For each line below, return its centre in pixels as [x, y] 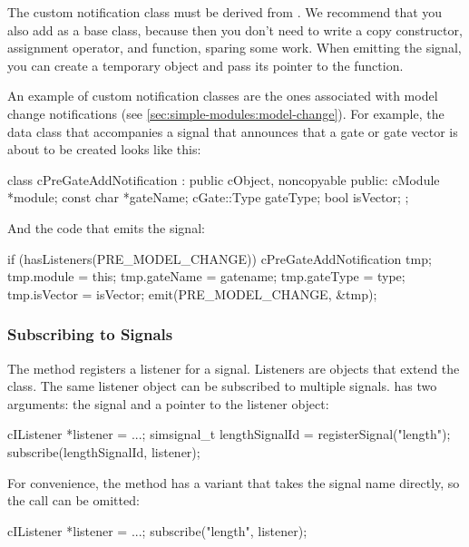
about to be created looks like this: [104, 149]
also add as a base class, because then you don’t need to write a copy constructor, [235, 29]
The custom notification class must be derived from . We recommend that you [225, 12]
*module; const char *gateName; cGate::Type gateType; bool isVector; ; [208, 197]
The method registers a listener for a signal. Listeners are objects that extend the [234, 368]
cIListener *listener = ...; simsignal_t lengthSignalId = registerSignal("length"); [229, 434]
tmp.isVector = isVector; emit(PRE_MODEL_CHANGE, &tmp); [192, 293]
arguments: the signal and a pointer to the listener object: [168, 403]
